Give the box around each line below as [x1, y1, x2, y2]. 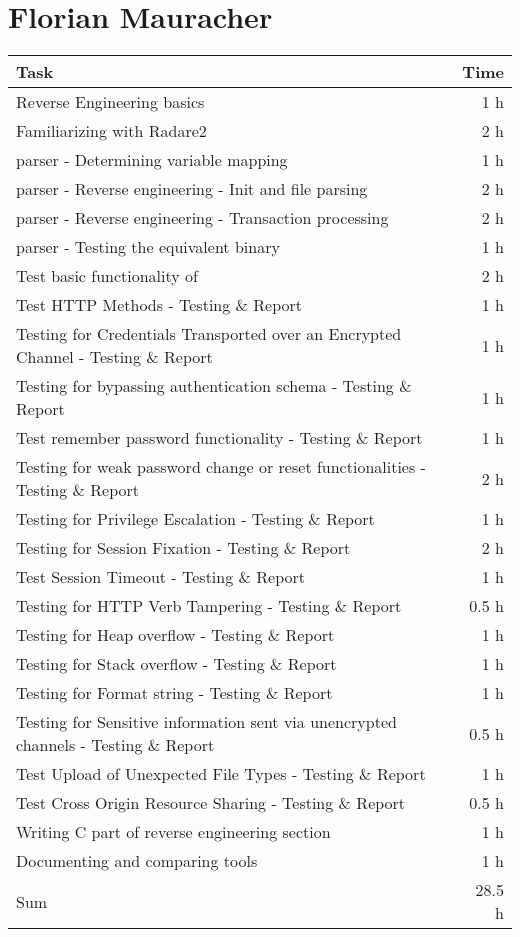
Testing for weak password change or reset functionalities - [16, 455, 426, 479]
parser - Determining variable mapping [16, 148, 288, 172]
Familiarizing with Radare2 [16, 119, 207, 143]
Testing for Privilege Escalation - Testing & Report [16, 507, 375, 531]
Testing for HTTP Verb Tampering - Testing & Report [16, 594, 402, 618]
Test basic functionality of [16, 264, 198, 288]
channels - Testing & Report [16, 733, 215, 757]
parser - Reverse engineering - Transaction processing [16, 206, 389, 230]
